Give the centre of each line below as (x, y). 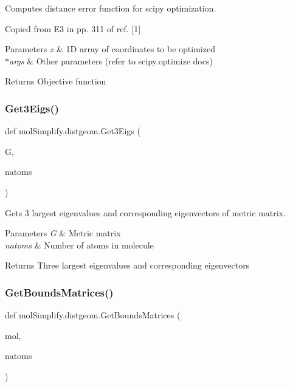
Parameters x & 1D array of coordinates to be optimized (110, 49)
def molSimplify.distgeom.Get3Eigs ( (73, 131)
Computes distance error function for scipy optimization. (111, 8)
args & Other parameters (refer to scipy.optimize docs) (111, 60)
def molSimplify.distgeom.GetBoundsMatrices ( (93, 315)
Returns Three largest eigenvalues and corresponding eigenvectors (127, 265)
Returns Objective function (56, 81)
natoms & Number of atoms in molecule (79, 245)
